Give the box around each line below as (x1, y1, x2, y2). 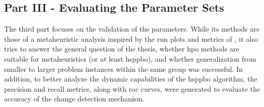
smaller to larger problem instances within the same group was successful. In (4, 63, 243, 74)
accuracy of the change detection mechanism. (4, 93, 145, 104)
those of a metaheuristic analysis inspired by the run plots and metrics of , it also (4, 33, 258, 44)
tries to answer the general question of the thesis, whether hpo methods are (4, 43, 240, 54)
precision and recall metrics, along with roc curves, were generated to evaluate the (4, 83, 260, 94)
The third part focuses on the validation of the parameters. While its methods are (4, 23, 260, 34)
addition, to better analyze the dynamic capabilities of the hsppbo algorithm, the (4, 73, 257, 84)
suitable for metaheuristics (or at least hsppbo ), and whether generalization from (4, 53, 256, 64)
